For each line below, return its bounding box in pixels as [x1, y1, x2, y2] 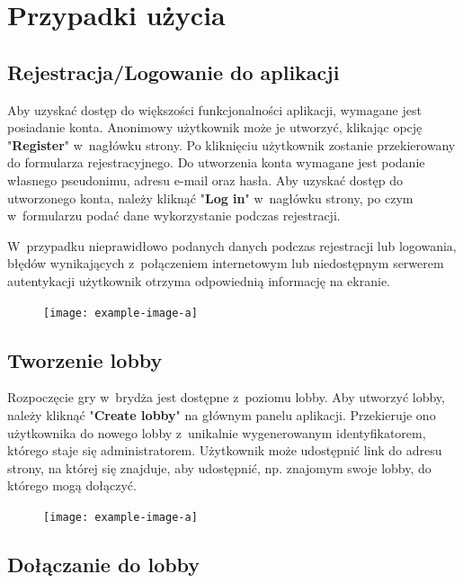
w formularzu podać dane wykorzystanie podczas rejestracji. [7, 206, 341, 225]
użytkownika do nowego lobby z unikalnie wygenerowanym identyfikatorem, [7, 423, 426, 442]
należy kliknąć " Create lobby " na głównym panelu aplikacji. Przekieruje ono [7, 405, 436, 424]
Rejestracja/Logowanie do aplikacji [7, 58, 340, 85]
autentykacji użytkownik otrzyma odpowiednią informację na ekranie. [7, 271, 390, 290]
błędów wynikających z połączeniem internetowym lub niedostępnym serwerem [7, 254, 444, 273]
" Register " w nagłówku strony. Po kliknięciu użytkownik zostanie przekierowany [7, 135, 456, 154]
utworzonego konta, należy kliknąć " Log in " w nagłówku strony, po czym [7, 188, 414, 207]
